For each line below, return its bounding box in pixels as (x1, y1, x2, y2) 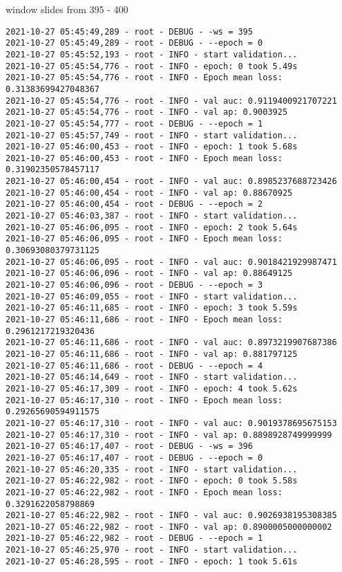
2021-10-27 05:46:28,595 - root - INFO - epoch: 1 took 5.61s (6, 556, 298, 566)
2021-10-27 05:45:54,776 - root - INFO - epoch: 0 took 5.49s (6, 61, 298, 71)
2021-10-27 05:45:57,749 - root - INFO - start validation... (6, 130, 298, 140)
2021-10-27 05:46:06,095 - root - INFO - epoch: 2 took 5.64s (6, 222, 298, 232)
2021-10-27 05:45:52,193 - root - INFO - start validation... (6, 49, 298, 59)
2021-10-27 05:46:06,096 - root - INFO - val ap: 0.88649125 (6, 268, 293, 279)
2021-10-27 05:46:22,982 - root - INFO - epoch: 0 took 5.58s (6, 476, 298, 486)
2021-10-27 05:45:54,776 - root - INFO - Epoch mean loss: (6, 73, 283, 83)
